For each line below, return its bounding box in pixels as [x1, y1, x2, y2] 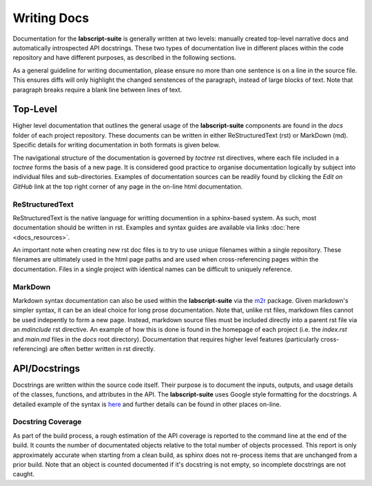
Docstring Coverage [12, 417, 82, 427]
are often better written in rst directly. [49, 344, 155, 352]
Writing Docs [12, 10, 90, 25]
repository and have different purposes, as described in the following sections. [12, 54, 237, 62]
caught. [12, 470, 34, 478]
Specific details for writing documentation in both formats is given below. [12, 141, 220, 149]
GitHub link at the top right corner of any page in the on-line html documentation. [12, 182, 243, 191]
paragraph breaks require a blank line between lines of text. [12, 85, 183, 94]
